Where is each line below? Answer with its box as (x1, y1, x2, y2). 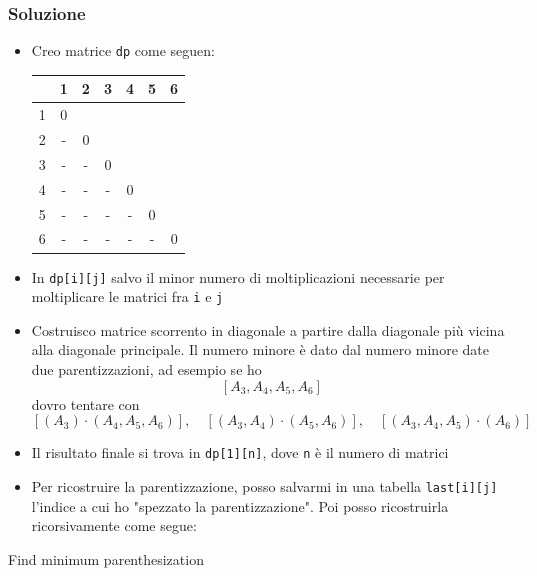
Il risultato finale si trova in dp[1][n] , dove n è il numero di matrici (31, 442, 449, 463)
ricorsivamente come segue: (31, 515, 197, 536)
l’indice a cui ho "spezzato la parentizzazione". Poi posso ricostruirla (31, 495, 449, 516)
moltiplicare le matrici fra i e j (31, 286, 224, 307)
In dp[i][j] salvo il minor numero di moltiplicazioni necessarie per (31, 266, 445, 287)
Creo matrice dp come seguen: (31, 40, 216, 61)
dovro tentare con (31, 393, 140, 414)
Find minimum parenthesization (8, 548, 204, 569)
